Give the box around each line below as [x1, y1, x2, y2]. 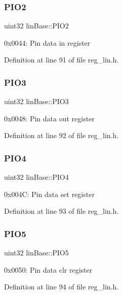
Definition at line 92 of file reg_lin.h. [4, 130, 119, 141]
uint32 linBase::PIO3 [4, 96, 69, 107]
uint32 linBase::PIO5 [4, 247, 69, 258]
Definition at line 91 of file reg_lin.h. [4, 54, 119, 65]
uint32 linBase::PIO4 [4, 172, 69, 182]
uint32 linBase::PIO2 [4, 20, 69, 31]
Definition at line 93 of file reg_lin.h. [4, 206, 119, 216]
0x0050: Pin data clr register [4, 264, 93, 275]
